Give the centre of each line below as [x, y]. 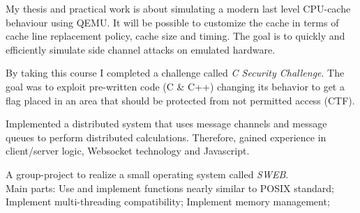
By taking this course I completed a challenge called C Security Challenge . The [175, 73]
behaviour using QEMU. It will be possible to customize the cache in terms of [172, 22]
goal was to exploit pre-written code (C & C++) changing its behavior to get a [175, 86]
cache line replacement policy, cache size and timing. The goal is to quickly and [175, 36]
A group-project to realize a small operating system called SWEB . [147, 174]
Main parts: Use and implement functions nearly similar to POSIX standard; [170, 188]
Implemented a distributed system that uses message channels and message [166, 124]
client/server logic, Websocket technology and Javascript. [128, 151]
